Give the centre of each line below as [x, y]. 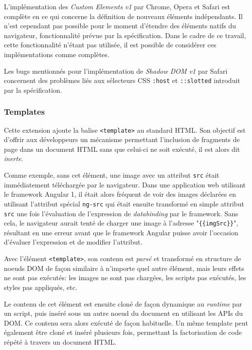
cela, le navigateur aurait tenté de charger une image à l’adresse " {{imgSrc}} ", [121, 223]
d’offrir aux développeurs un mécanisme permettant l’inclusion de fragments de [122, 139]
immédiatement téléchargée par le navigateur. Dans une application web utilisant [125, 184]
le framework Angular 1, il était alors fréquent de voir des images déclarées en [120, 194]
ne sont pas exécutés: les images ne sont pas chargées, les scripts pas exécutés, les [125, 278]
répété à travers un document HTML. [60, 341]
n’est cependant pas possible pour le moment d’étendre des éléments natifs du [120, 26]
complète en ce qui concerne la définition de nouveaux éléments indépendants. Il [123, 16]
